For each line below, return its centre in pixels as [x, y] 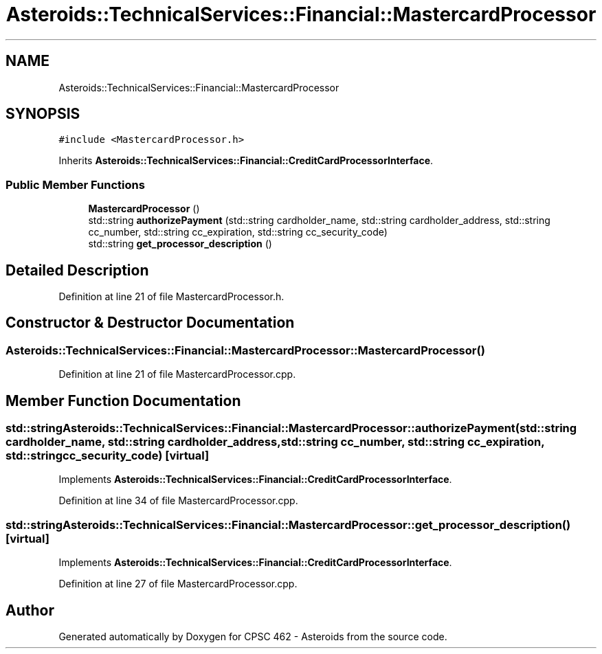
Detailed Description [77, 270]
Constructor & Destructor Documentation [150, 323]
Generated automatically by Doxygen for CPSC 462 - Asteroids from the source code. [253, 637]
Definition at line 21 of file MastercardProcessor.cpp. [177, 374]
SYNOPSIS [43, 114]
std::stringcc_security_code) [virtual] [108, 456]
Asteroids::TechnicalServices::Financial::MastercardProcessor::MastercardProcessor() [245, 350]
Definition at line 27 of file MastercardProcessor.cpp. [178, 584]
